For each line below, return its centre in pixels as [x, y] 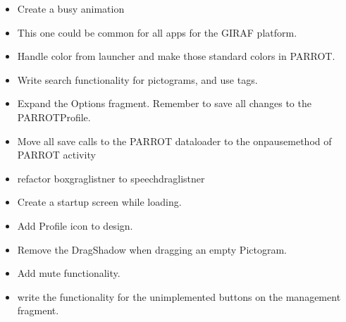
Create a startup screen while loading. [99, 202]
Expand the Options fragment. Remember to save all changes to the [164, 103]
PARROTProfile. [54, 117]
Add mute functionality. [69, 273]
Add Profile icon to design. [75, 225]
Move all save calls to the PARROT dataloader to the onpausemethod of [174, 141]
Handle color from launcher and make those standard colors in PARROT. [176, 56]
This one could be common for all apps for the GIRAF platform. [157, 32]
